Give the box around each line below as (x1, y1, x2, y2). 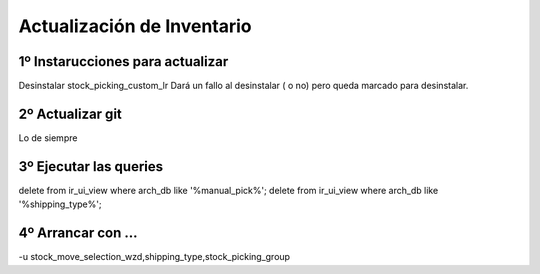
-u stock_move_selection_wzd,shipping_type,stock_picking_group (18, 251, 290, 263)
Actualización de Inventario (18, 15, 252, 37)
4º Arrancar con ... (18, 225, 138, 242)
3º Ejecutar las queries (18, 158, 164, 175)
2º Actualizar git (18, 105, 122, 122)
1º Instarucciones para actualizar (18, 53, 229, 70)
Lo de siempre (18, 131, 78, 144)
